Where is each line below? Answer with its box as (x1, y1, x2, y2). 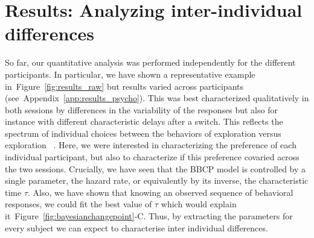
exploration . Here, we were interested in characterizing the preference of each (5, 139, 296, 151)
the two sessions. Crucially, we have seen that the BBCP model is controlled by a (5, 162, 306, 175)
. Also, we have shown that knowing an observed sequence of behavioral (28, 186, 293, 198)
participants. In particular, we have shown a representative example (5, 67, 255, 80)
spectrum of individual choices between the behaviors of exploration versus (5, 127, 281, 139)
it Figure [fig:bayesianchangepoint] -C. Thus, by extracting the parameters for (5, 210, 293, 222)
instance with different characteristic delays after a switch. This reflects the (5, 115, 283, 128)
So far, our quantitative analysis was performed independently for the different (5, 56, 296, 69)
